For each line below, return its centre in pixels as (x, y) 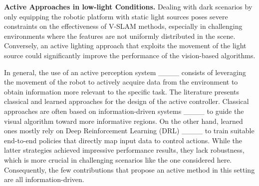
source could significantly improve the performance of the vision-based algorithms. (130, 55)
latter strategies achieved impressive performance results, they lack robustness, (124, 150)
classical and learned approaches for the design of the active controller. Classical (127, 101)
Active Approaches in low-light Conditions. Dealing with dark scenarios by (128, 6)
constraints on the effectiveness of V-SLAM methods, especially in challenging (123, 26)
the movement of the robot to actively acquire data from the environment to (121, 82)
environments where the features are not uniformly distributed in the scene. (120, 36)
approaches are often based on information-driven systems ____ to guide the (124, 111)
